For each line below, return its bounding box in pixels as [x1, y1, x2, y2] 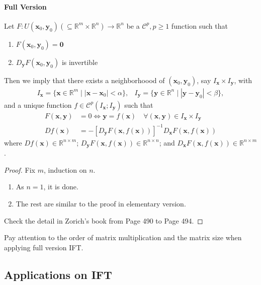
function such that [171, 20, 228, 31]
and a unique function [4, 99, 72, 110]
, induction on [43, 164, 87, 175]
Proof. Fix [4, 164, 35, 175]
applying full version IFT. [4, 242, 83, 252]
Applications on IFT [4, 266, 112, 282]
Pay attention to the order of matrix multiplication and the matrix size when [4, 232, 242, 243]
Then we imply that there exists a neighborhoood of [4, 75, 165, 85]
